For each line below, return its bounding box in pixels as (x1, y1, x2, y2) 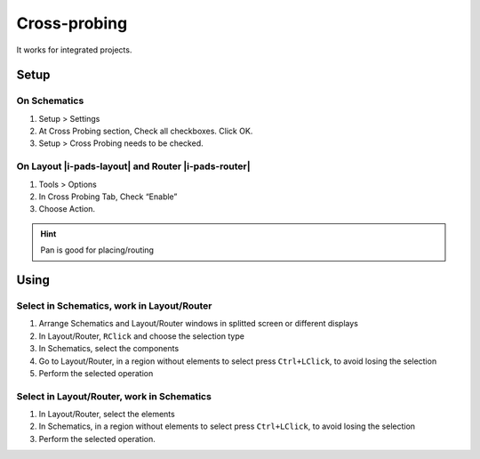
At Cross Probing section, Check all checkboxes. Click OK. (38, 125, 253, 137)
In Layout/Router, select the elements (38, 409, 175, 420)
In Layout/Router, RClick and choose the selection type (38, 330, 244, 342)
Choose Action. (38, 204, 96, 214)
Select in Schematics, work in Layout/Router (16, 299, 212, 311)
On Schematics (16, 94, 84, 107)
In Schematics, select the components (38, 343, 180, 354)
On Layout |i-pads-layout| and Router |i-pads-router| (16, 160, 251, 173)
